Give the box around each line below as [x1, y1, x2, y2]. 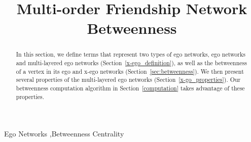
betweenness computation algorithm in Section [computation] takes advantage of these [16, 83, 245, 92]
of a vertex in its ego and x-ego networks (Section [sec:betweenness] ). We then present [16, 67, 244, 75]
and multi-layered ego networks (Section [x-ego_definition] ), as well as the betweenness [16, 59, 247, 67]
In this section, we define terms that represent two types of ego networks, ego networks [16, 50, 245, 59]
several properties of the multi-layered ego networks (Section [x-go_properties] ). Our [16, 75, 241, 84]
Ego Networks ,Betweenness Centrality [4, 128, 124, 139]
